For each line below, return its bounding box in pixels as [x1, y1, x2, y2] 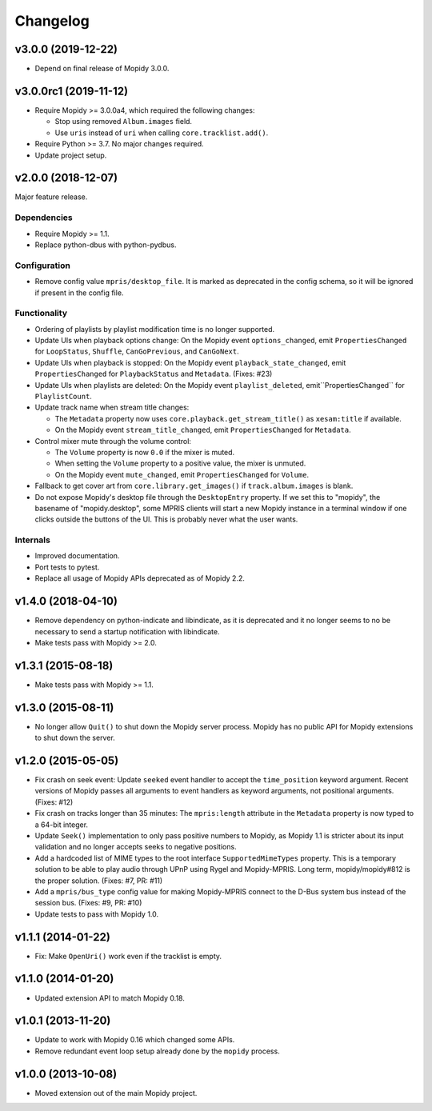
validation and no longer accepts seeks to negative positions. [34, 842, 237, 852]
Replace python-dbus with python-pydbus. [34, 240, 177, 250]
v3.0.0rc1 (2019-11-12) [14, 84, 128, 98]
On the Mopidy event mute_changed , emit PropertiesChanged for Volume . [54, 470, 310, 479]
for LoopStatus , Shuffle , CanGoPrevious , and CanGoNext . [34, 346, 239, 356]
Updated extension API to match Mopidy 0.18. [34, 993, 186, 1003]
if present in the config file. [34, 288, 124, 298]
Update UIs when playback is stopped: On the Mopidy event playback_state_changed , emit [34, 358, 346, 367]
